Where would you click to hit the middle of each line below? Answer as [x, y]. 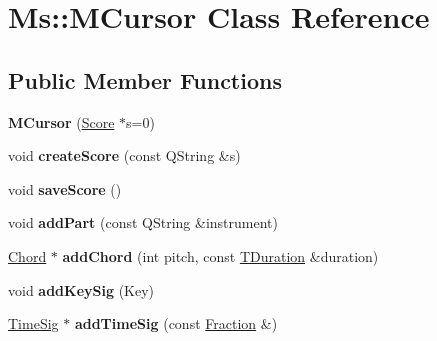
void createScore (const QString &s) [124, 155]
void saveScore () [65, 188]
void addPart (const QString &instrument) [143, 222]
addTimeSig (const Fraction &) [176, 323]
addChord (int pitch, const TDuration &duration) [220, 255]
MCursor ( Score [61, 121]
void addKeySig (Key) [81, 289]
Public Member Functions [145, 79]
